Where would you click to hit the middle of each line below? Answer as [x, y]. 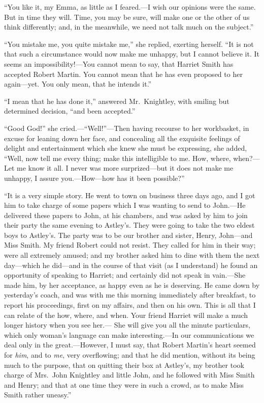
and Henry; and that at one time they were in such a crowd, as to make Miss [124, 384]
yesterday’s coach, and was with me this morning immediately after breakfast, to [130, 295]
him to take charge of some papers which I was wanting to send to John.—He [125, 205]
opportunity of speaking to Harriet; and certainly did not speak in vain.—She [125, 275]
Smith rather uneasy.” [38, 395]
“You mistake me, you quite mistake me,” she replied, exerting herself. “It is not [129, 44]
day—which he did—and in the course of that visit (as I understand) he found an [131, 265]
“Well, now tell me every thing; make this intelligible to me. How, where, [118, 158]
